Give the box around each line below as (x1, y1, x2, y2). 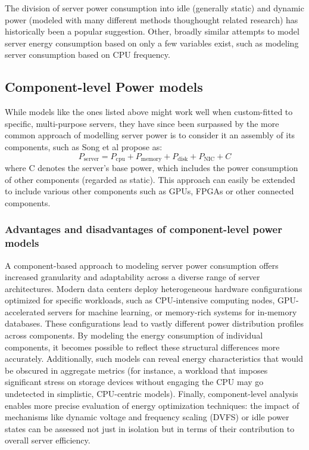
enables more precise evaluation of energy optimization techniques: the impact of (5, 399, 299, 411)
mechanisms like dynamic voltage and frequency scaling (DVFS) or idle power (5, 411, 289, 423)
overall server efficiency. (5, 434, 90, 446)
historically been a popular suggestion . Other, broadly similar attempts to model (5, 25, 299, 38)
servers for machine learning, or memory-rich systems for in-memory (48, 305, 297, 318)
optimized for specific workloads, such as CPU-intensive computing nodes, (5, 294, 275, 306)
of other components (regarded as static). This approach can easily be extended (5, 173, 295, 185)
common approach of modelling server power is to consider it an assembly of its (5, 129, 295, 141)
